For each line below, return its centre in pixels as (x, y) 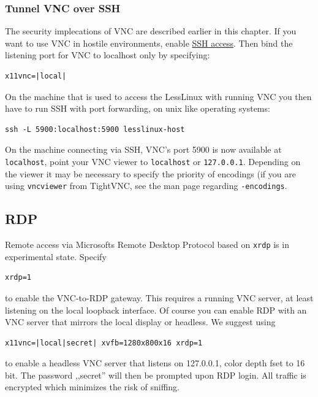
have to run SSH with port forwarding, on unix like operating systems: (138, 108)
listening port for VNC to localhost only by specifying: (108, 55)
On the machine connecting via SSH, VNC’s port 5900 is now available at (143, 149)
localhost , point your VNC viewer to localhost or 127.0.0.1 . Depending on (153, 161)
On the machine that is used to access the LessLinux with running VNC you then (158, 96)
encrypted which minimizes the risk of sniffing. (92, 387)
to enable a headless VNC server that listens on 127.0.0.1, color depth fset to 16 (155, 363)
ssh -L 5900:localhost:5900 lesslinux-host (95, 129)
